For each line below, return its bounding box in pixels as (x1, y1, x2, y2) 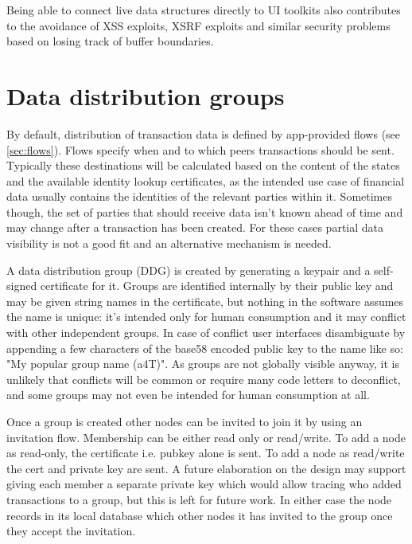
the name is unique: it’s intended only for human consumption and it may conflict (6, 308, 406, 325)
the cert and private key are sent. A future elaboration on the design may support (6, 460, 406, 476)
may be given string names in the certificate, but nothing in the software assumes (6, 292, 404, 309)
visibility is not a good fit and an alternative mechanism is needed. (6, 235, 332, 252)
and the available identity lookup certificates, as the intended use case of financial (6, 172, 405, 189)
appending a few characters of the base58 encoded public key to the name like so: (6, 339, 403, 356)
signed (6, 277, 37, 294)
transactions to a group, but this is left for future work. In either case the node (6, 491, 392, 507)
